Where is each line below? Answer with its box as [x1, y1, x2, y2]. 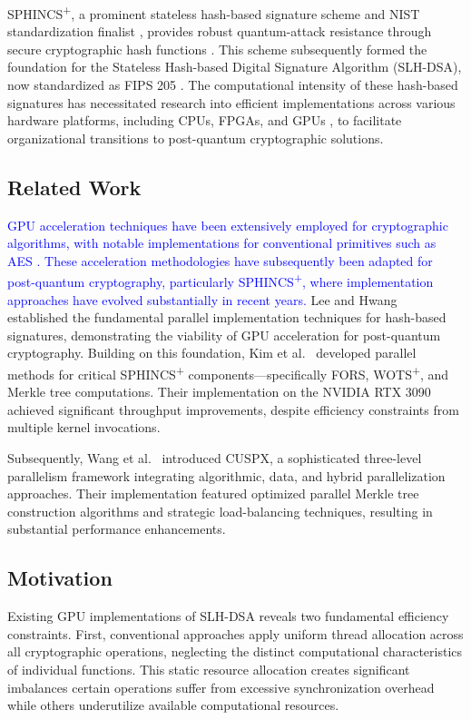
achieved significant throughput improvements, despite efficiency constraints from [7, 399, 459, 419]
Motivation [7, 564, 113, 592]
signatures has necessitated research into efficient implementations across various [7, 93, 456, 112]
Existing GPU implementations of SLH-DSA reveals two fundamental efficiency [7, 607, 449, 626]
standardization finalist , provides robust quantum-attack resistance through [7, 22, 432, 41]
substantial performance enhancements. [7, 519, 226, 538]
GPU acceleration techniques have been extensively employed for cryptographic [7, 215, 448, 234]
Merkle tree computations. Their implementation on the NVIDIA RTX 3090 [7, 382, 431, 401]
